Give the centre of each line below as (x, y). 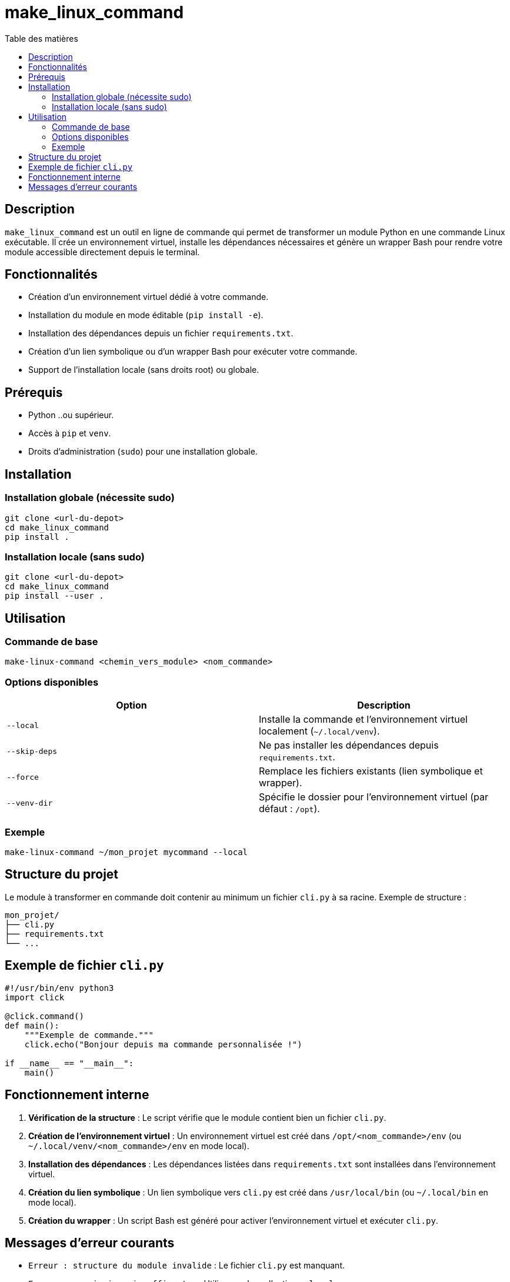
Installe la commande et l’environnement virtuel (363, 720)
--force (23, 777)
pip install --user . (54, 596)
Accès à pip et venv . (70, 433)
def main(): (32, 1025)
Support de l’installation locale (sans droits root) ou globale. (144, 370)
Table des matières (41, 38)
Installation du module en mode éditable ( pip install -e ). (146, 315)
